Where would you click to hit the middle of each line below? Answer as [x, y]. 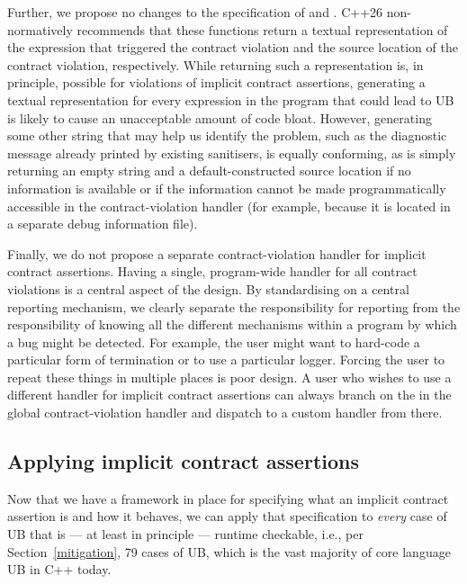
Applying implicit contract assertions [183, 461]
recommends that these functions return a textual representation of [262, 29]
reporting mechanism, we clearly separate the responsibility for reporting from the [234, 306]
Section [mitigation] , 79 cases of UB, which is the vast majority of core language [229, 551]
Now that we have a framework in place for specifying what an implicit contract [228, 498]
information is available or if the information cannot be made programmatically [227, 188]
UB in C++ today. [59, 569]
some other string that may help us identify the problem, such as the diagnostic [227, 135]
